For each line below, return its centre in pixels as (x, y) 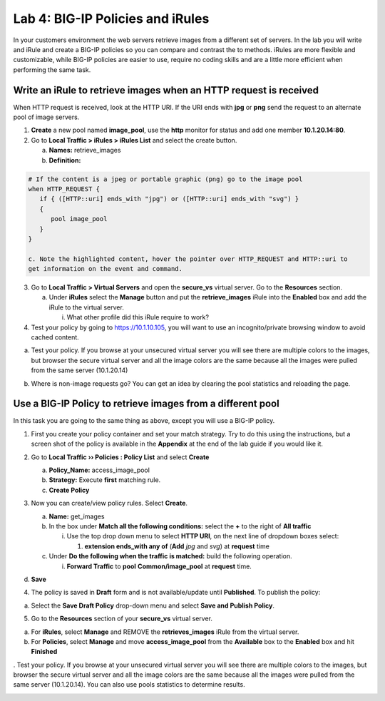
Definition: (65, 160)
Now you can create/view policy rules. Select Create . (109, 503)
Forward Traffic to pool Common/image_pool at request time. (159, 566)
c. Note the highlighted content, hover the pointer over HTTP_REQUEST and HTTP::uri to (188, 259)
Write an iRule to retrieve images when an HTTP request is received (166, 90)
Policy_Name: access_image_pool (99, 470)
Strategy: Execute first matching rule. (105, 480)
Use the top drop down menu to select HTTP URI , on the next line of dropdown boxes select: (203, 536)
